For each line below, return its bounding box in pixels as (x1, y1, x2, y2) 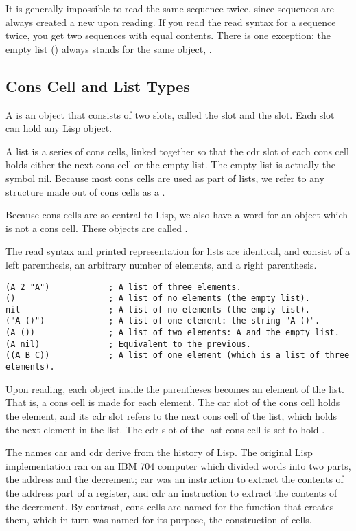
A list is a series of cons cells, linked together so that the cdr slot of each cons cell (5, 144, 349, 158)
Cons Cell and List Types (5, 75, 190, 96)
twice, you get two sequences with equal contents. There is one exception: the (5, 28, 331, 43)
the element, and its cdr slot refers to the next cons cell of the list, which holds (5, 408, 337, 422)
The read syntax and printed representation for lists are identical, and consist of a (5, 244, 351, 258)
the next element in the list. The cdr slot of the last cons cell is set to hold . (5, 422, 325, 436)
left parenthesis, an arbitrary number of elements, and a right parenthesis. (5, 257, 317, 271)
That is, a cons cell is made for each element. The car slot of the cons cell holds (5, 395, 340, 409)
